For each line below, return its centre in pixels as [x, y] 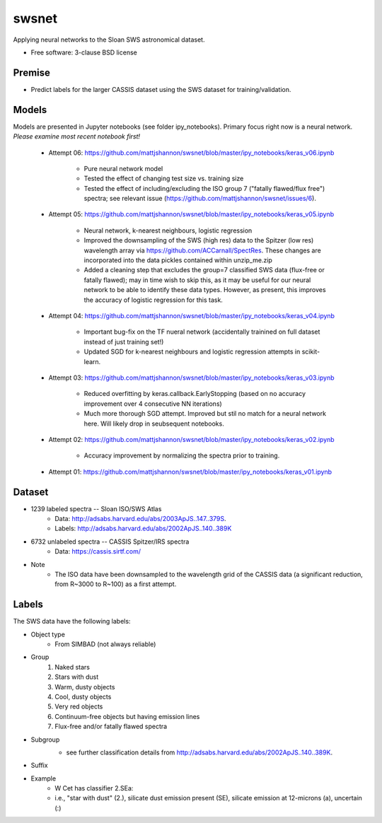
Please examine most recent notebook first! [77, 136]
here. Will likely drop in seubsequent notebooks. [154, 424]
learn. [92, 361]
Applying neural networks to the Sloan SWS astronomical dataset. [109, 40]
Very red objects [79, 706]
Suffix [40, 765]
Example [44, 778]
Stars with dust [77, 677]
